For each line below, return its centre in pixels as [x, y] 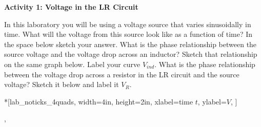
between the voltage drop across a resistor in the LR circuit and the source [122, 74]
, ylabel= [212, 101]
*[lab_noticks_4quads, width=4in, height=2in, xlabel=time [99, 101]
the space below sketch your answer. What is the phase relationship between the [130, 44]
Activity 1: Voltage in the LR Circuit [71, 7]
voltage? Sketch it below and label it [62, 84]
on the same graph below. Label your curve [72, 64]
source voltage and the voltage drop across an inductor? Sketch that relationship [131, 54]
